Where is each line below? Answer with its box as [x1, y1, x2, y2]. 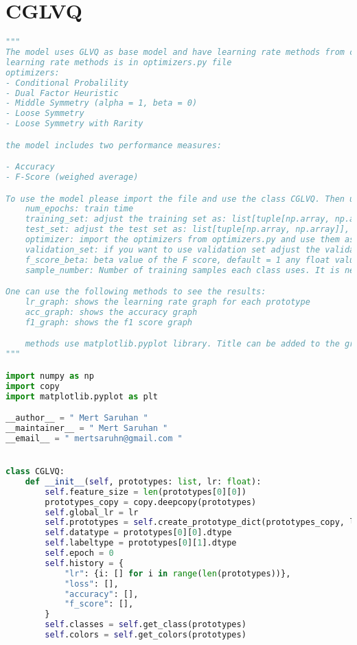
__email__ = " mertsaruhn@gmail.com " [5, 433, 183, 443]
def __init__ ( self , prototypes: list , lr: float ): [25, 476, 262, 486]
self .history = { [45, 558, 124, 568]
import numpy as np [5, 371, 94, 381]
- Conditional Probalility [5, 78, 128, 88]
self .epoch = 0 [45, 548, 114, 559]
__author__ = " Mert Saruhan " [5, 413, 148, 423]
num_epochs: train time [25, 204, 134, 214]
